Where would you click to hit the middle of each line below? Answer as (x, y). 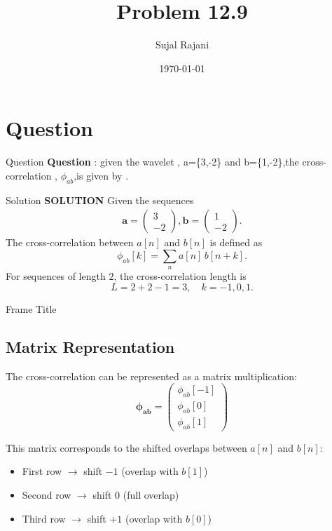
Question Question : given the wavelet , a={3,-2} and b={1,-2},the (152, 162)
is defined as (236, 242)
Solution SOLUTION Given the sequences (100, 200)
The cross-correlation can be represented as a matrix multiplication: (151, 376)
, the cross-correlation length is (180, 276)
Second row (47, 494)
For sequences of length (56, 276)
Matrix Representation (90, 346)
